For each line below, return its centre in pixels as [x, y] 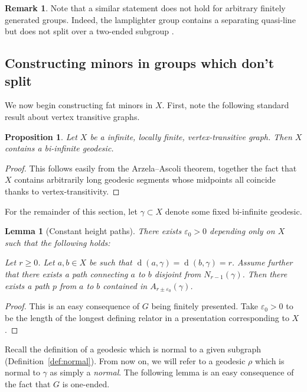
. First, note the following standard [226, 105]
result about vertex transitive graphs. [72, 116]
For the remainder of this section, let [71, 211]
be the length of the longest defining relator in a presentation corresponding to [147, 317]
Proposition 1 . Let [41, 136]
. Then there [265, 273]
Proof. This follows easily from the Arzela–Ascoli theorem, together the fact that [151, 168]
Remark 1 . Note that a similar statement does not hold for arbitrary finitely [145, 8]
